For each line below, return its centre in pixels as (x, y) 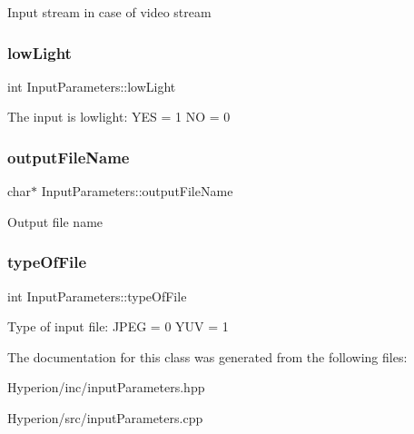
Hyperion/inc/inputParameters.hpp (106, 387)
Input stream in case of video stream (109, 12)
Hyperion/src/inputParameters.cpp (105, 418)
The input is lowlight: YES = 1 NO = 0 (119, 117)
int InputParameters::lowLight (92, 86)
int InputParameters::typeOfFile (97, 296)
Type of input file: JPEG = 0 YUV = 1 (118, 326)
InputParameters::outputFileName (137, 191)
